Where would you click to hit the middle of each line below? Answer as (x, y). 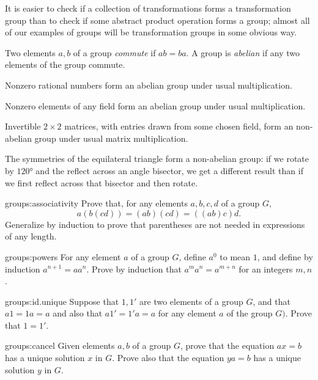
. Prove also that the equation (168, 358)
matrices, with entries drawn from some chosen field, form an (179, 126)
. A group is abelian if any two (243, 52)
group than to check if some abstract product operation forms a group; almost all (157, 20)
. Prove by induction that (134, 269)
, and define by (285, 256)
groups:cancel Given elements (60, 345)
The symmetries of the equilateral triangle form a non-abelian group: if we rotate (157, 159)
